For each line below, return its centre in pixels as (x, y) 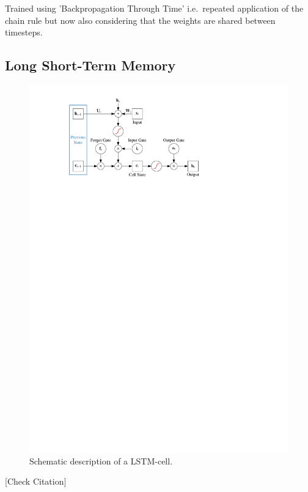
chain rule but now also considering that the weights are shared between (140, 20)
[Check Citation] (36, 481)
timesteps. (24, 32)
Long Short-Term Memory (90, 65)
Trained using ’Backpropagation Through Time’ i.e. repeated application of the (154, 8)
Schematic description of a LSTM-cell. (101, 460)
